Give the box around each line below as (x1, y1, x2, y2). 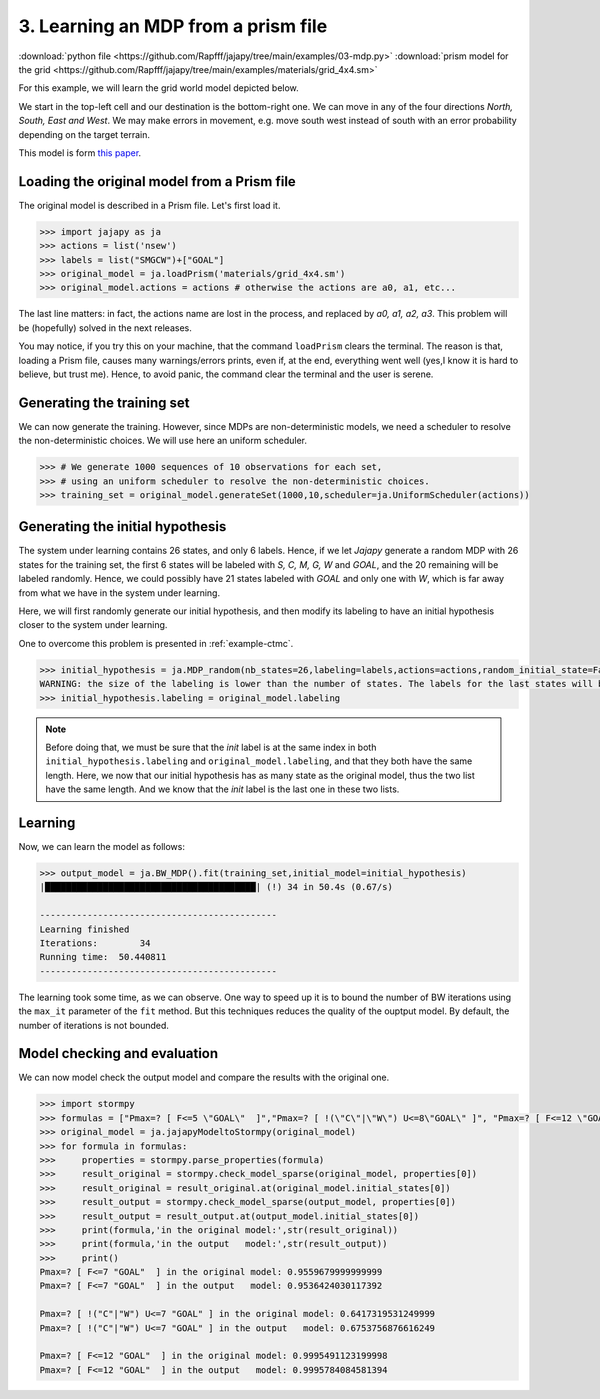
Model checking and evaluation (18, 1045, 219, 1062)
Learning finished (39, 923, 130, 935)
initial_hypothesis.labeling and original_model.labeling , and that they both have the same (45, 755, 473, 767)
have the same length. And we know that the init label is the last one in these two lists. (45, 783, 400, 795)
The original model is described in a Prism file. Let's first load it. (18, 199, 281, 211)
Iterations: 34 (39, 937, 151, 949)
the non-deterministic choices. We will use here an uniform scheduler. (18, 435, 307, 447)
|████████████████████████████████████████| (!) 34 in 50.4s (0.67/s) (39, 881, 394, 893)
